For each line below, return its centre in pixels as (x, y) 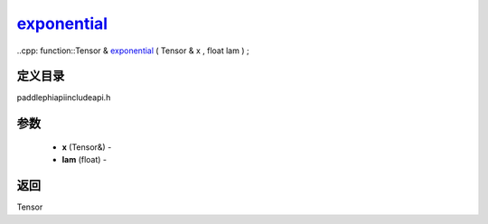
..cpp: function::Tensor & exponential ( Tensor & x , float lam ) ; (133, 51)
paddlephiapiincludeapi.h (64, 98)
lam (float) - (84, 160)
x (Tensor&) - (87, 147)
